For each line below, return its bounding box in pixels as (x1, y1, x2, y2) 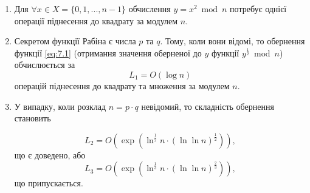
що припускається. (14, 177, 83, 189)
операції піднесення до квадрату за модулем (14, 14, 178, 27)
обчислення (128, 2, 171, 15)
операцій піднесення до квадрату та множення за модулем (14, 79, 230, 92)
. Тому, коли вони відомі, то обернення (160, 35, 305, 47)
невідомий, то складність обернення (141, 100, 274, 112)
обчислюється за (14, 58, 75, 71)
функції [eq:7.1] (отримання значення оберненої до (14, 46, 202, 59)
